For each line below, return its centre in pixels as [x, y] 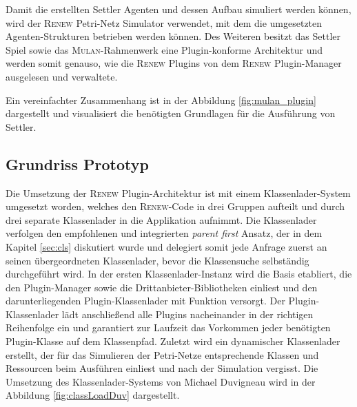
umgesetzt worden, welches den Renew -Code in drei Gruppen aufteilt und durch [175, 206]
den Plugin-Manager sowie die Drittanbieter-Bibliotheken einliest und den [162, 287]
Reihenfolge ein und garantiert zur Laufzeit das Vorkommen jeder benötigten [168, 327]
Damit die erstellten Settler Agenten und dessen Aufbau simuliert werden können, [178, 9]
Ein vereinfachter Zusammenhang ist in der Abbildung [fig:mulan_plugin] [161, 100]
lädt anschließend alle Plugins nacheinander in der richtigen [187, 314]
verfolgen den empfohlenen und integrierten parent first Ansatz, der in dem [164, 233]
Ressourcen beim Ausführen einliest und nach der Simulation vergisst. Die [162, 368]
